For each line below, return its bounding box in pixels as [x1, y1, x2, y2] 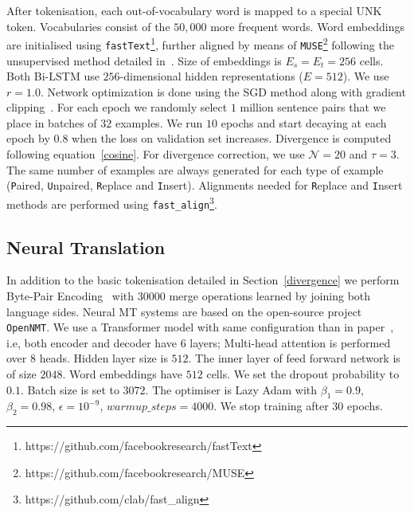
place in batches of [6, 114, 97, 131]
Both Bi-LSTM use [6, 68, 100, 84]
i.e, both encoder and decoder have [6, 334, 177, 350]
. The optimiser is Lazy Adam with [145, 381, 318, 397]
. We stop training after [213, 397, 329, 414]
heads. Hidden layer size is [39, 350, 168, 366]
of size [6, 366, 37, 382]
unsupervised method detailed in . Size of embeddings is [6, 52, 282, 69]
